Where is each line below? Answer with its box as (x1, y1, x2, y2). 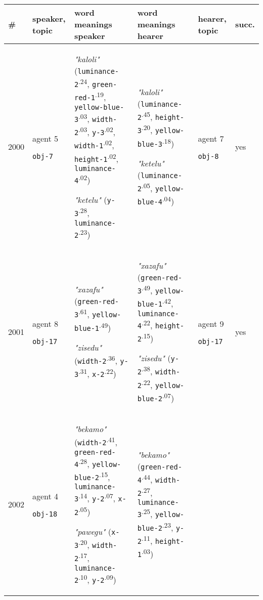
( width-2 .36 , (74, 353, 117, 367)
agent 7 (198, 133, 224, 145)
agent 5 (32, 133, 59, 145)
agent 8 (32, 318, 59, 330)
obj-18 (32, 510, 58, 519)
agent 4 (32, 490, 59, 502)
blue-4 (137, 198, 162, 206)
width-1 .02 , (74, 138, 114, 151)
